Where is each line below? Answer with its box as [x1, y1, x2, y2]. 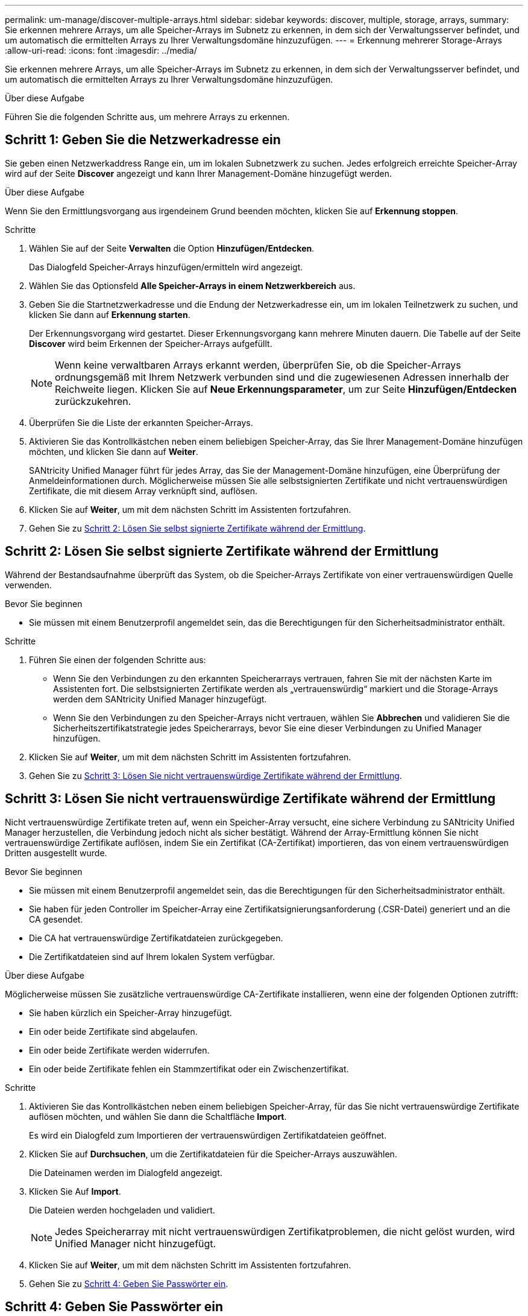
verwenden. [5, 579, 52, 590]
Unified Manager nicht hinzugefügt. [55, 1237, 216, 1250]
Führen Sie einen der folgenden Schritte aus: [29, 654, 206, 665]
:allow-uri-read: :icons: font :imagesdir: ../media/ [5, 45, 197, 56]
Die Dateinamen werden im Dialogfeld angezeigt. [29, 1167, 222, 1178]
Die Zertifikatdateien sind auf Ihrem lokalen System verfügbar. [29, 951, 275, 962]
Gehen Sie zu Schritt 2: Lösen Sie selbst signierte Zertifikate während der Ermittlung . [29, 523, 366, 533]
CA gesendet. [29, 914, 83, 924]
